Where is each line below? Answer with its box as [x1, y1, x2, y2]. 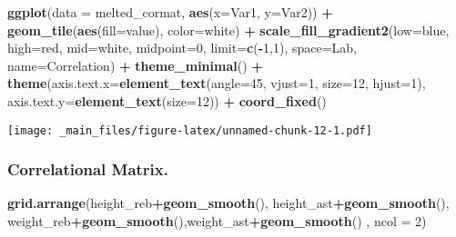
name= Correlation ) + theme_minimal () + [7, 55, 263, 74]
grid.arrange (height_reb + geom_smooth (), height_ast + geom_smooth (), [7, 193, 450, 212]
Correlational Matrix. [7, 158, 168, 181]
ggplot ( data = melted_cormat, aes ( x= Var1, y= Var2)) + [7, 3, 333, 21]
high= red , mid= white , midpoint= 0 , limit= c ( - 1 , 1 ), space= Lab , [7, 38, 358, 57]
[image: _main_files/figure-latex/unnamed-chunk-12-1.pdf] [7, 123, 372, 137]
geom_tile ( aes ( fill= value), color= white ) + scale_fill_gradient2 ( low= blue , [7, 20, 450, 39]
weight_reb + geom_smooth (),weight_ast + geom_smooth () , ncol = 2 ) [7, 212, 427, 231]
